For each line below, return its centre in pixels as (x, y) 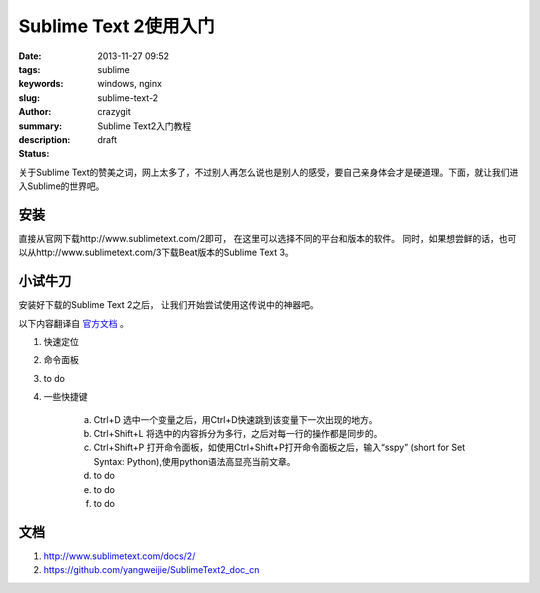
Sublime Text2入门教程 (144, 126)
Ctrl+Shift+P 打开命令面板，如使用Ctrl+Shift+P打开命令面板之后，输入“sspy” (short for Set (279, 447)
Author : (35, 112)
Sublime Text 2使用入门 (116, 26)
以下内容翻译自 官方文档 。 (73, 323)
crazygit (114, 112)
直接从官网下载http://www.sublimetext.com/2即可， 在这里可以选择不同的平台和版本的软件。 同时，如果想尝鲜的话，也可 (267, 238)
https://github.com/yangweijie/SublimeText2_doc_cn (151, 570)
